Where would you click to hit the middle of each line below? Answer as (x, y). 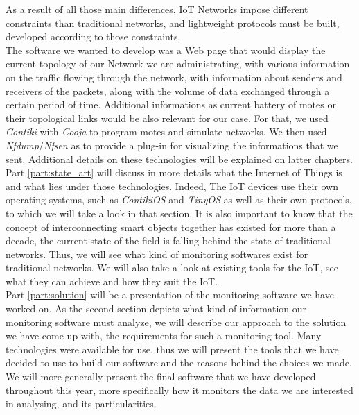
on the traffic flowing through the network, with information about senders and (174, 77)
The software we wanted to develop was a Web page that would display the (166, 50)
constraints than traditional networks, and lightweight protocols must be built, (173, 23)
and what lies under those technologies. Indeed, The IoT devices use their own (172, 186)
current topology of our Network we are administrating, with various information (178, 63)
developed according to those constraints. (93, 36)
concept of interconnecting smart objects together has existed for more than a (171, 227)
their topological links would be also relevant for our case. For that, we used (167, 118)
